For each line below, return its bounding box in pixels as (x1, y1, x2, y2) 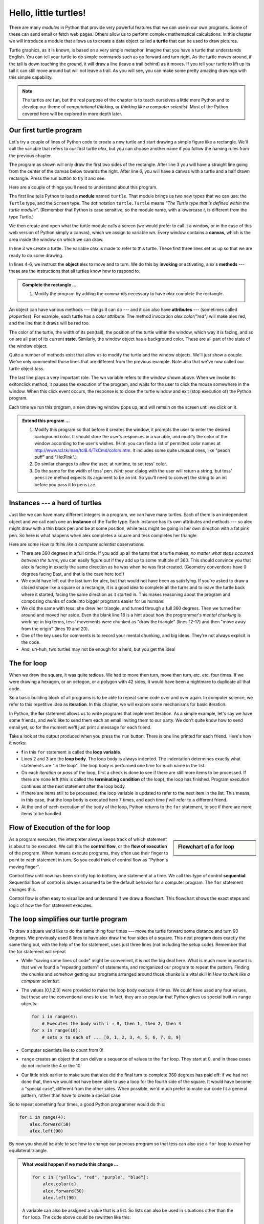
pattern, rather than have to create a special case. (21, 1092, 122, 1098)
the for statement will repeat (9, 948, 66, 954)
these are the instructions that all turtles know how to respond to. (9, 268, 140, 274)
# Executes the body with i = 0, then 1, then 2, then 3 (42, 1021, 181, 1026)
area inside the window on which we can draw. (9, 236, 104, 242)
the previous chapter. (9, 152, 52, 159)
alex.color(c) (43, 1181, 77, 1187)
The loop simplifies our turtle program (9, 915, 128, 923)
